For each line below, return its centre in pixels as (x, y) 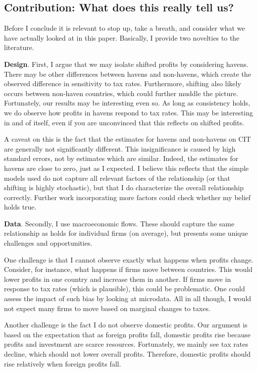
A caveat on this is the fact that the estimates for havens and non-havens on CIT (128, 139)
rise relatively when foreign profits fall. (63, 363)
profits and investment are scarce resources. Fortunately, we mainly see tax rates (126, 344)
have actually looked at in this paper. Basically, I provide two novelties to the (122, 37)
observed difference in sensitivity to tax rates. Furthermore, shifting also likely (123, 83)
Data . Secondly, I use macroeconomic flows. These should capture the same (119, 223)
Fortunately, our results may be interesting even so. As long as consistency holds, (127, 103)
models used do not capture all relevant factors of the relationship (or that (117, 178)
